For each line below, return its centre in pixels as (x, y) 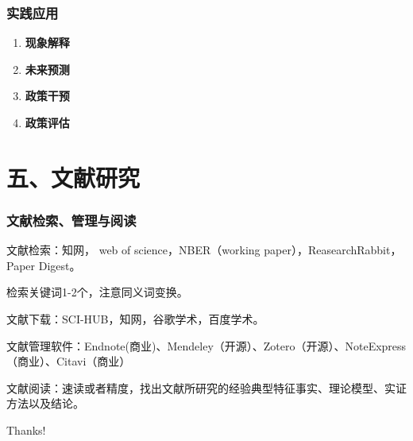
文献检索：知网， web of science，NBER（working (133, 250)
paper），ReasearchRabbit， (333, 250)
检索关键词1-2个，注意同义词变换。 (97, 292)
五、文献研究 (73, 177)
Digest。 (60, 265)
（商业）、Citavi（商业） (69, 361)
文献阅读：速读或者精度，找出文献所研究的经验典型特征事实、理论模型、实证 (206, 387)
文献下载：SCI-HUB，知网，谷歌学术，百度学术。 (135, 318)
